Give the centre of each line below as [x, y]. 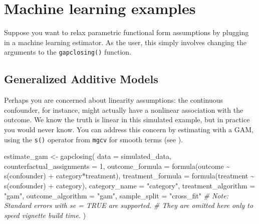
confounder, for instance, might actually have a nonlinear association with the [124, 109]
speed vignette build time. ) [45, 215]
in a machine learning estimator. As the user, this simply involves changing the [125, 42]
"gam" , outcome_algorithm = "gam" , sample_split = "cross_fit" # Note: [116, 195]
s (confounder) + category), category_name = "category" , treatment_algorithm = [130, 185]
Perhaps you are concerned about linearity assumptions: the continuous [114, 100]
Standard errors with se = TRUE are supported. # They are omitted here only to [129, 205]
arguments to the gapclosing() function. [68, 52]
